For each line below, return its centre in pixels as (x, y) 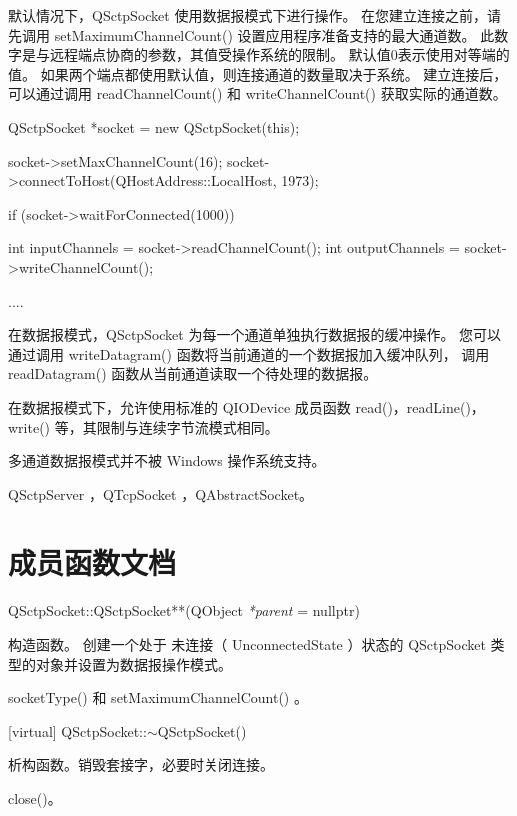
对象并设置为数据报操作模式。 (133, 663)
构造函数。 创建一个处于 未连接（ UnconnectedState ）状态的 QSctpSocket (247, 644)
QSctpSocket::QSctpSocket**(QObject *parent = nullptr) (184, 610)
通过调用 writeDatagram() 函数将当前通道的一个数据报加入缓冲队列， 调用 (249, 353)
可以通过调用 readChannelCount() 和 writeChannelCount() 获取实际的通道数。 (257, 93)
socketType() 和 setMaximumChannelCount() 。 (158, 697)
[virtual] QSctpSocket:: (77, 730)
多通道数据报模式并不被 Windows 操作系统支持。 (167, 460)
